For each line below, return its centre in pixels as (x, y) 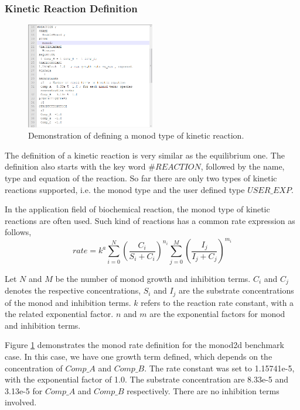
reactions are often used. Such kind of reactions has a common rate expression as (150, 220)
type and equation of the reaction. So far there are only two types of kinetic (141, 178)
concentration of (34, 368)
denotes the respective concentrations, (73, 290)
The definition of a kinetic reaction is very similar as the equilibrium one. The (145, 155)
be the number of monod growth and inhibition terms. (153, 278)
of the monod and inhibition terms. (68, 302)
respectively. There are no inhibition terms (203, 390)
